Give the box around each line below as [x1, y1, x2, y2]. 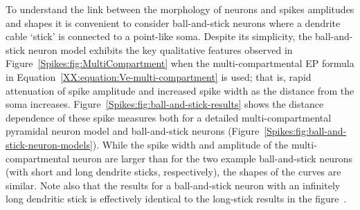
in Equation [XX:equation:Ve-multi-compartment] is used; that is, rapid [6, 69, 312, 84]
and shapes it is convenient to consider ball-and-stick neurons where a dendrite [6, 15, 341, 30]
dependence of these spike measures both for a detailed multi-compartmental [6, 110, 332, 124]
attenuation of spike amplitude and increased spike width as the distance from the [6, 83, 354, 97]
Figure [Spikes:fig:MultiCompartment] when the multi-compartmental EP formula [6, 56, 354, 70]
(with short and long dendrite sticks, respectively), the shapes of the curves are [6, 164, 341, 179]
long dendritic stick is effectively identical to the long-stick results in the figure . [6, 191, 347, 206]
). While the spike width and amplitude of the [92, 137, 289, 151]
